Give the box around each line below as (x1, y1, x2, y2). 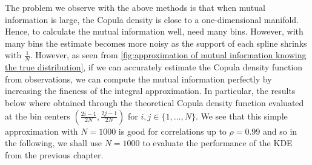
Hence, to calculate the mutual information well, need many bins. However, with (5, 25, 304, 38)
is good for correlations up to (118, 124, 227, 137)
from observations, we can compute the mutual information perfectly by (5, 72, 272, 85)
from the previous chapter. (5, 148, 104, 161)
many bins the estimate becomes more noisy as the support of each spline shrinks (5, 36, 307, 49)
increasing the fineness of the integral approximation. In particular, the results (5, 84, 296, 97)
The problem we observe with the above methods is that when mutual (5, 1, 265, 13)
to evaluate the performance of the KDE (142, 136, 293, 149)
